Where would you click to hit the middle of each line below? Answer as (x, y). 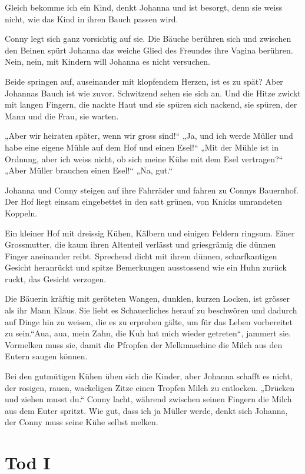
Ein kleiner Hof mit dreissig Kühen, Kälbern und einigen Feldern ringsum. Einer (150, 233)
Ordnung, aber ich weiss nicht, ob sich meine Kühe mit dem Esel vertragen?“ (144, 158)
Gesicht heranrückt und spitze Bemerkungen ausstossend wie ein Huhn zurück (146, 267)
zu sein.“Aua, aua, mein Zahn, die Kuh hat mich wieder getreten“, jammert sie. (148, 333)
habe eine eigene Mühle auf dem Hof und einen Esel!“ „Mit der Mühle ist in (142, 147)
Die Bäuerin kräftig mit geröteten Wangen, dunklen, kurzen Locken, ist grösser (147, 298)
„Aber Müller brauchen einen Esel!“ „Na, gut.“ (89, 170)
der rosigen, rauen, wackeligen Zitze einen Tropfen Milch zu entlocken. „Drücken (150, 387)
